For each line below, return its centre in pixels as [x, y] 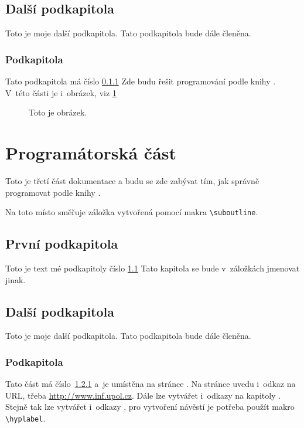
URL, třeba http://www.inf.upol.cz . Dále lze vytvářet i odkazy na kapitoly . [143, 395]
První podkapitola [62, 244]
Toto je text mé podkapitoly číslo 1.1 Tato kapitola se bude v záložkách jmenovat [153, 268]
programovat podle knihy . [53, 192]
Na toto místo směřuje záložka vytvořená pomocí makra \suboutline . [132, 212]
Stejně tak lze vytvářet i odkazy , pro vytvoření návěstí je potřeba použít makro [150, 407]
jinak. [16, 279]
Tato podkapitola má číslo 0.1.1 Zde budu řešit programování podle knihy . [141, 81]
